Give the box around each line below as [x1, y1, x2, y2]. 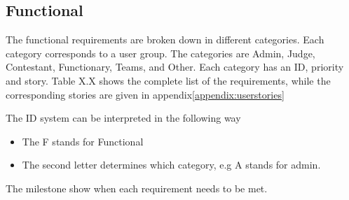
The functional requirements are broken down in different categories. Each [6, 32, 324, 47]
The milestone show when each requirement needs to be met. [6, 180, 268, 195]
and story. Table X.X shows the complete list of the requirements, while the [6, 73, 331, 87]
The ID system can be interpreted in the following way [6, 110, 241, 125]
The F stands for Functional [22, 134, 144, 148]
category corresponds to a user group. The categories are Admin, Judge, [6, 45, 315, 60]
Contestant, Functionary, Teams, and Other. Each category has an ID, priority [6, 59, 344, 74]
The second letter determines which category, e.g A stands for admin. [22, 157, 321, 172]
